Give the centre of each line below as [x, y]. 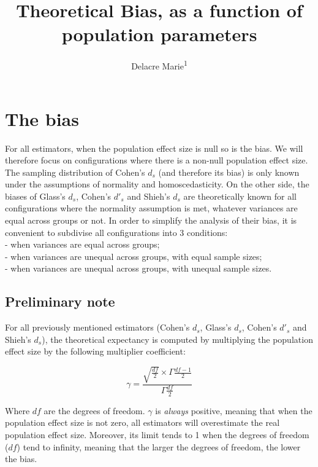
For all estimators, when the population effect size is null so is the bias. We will [154, 148]
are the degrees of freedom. [94, 410]
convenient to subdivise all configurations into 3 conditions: [116, 232]
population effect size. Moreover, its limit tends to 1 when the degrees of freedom [157, 434]
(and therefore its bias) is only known [229, 172]
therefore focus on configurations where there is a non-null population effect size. [157, 160]
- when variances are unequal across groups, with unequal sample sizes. [138, 268]
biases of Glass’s [35, 196]
